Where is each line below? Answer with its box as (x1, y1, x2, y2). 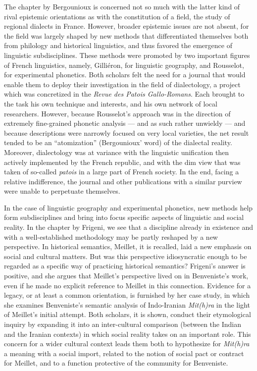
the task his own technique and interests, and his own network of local (4, 98, 217, 108)
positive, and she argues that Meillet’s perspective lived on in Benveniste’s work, (4, 270, 249, 281)
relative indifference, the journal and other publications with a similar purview (4, 176, 242, 186)
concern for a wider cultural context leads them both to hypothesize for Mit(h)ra (4, 338, 250, 349)
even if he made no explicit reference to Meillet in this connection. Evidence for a (4, 280, 251, 290)
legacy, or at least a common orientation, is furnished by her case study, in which (4, 290, 250, 300)
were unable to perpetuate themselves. (4, 186, 120, 196)
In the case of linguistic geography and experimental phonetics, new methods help (4, 202, 253, 212)
